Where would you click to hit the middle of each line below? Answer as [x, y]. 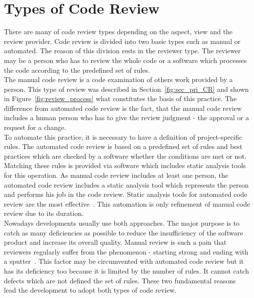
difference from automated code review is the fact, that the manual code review [123, 108]
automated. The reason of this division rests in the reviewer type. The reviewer [122, 51]
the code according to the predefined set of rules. [77, 70]
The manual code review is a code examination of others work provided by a [118, 79]
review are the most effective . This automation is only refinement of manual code [127, 203]
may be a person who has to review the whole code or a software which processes [126, 60]
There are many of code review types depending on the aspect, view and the [118, 32]
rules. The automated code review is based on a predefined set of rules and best [123, 146]
